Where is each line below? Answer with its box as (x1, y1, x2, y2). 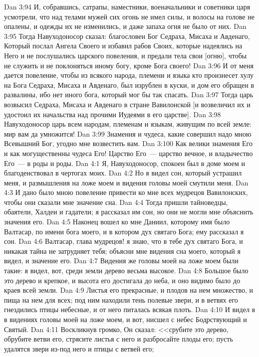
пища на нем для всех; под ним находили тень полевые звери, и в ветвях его (4, 294, 238, 305)
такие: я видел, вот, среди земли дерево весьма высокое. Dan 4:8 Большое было (4, 265, 249, 276)
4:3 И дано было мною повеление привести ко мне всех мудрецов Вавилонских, (4, 187, 248, 197)
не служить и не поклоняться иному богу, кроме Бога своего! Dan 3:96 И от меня (4, 60, 254, 70)
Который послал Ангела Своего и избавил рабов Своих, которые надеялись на (4, 40, 243, 51)
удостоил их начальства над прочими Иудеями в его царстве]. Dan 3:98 (4, 109, 221, 119)
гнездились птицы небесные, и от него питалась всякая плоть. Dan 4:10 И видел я (4, 304, 256, 315)
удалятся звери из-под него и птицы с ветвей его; (4, 343, 154, 354)
